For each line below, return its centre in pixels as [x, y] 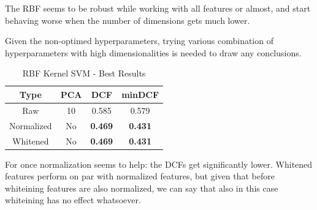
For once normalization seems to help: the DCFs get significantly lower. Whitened [159, 164]
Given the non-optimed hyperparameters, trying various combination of [139, 41]
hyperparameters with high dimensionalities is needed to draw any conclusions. [153, 52]
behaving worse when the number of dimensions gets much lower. [128, 20]
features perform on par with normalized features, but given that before [140, 176]
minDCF [140, 94]
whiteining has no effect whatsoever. [73, 200]
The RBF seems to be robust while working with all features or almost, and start [158, 8]
